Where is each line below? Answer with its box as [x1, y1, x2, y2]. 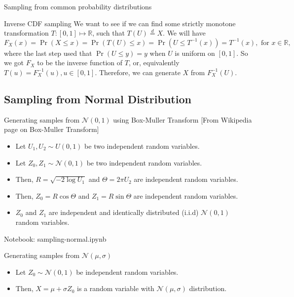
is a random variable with [76, 283, 154, 294]
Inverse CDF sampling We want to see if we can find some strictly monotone [4, 18, 236, 28]
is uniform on [175, 47, 215, 58]
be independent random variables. [76, 266, 179, 277]
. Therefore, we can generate [95, 67, 181, 77]
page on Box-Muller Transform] [4, 124, 99, 134]
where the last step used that [4, 47, 92, 58]
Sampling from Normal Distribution [4, 91, 191, 106]
